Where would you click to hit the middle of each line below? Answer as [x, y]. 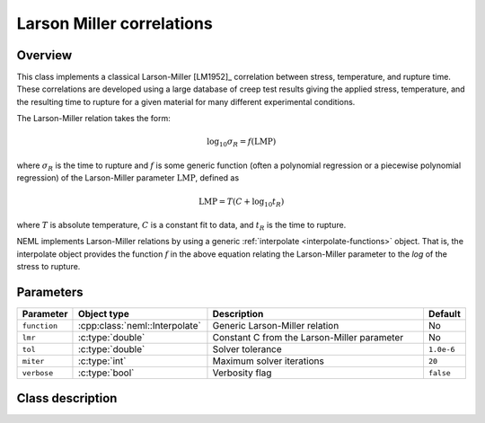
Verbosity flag [242, 373]
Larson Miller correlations [115, 23]
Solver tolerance [247, 349]
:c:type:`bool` [106, 373]
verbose [38, 373]
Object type [103, 314]
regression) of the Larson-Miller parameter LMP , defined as [128, 178]
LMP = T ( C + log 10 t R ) [242, 202]
